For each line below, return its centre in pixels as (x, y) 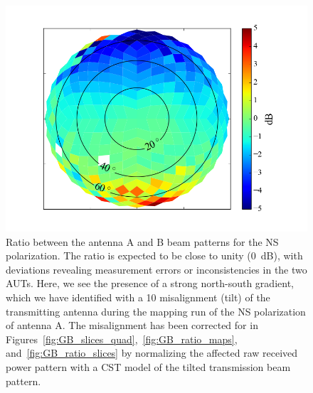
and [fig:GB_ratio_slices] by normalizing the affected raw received (152, 353)
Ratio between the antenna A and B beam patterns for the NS (142, 241)
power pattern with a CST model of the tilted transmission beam (148, 366)
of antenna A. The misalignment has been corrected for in (132, 325)
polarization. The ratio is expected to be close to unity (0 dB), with (154, 255)
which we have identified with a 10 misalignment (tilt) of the (138, 297)
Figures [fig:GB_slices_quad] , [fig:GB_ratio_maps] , (122, 339)
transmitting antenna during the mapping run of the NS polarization (156, 311)
